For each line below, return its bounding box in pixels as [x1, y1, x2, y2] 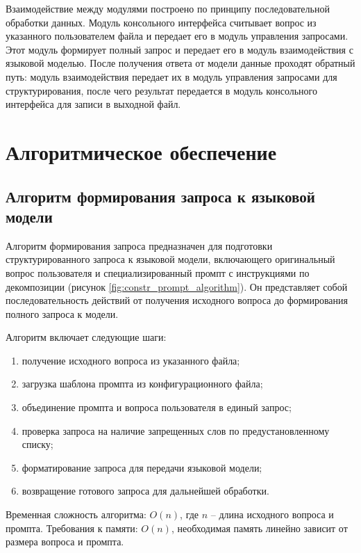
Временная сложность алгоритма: [6, 507, 146, 522]
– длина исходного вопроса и [210, 507, 334, 522]
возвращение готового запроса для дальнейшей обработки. [22, 483, 269, 498]
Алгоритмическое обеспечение [6, 137, 277, 166]
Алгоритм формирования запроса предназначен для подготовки [6, 238, 273, 253]
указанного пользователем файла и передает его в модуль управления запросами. [6, 29, 349, 43]
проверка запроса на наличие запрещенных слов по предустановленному [22, 423, 330, 438]
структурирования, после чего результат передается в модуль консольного [6, 83, 317, 97]
